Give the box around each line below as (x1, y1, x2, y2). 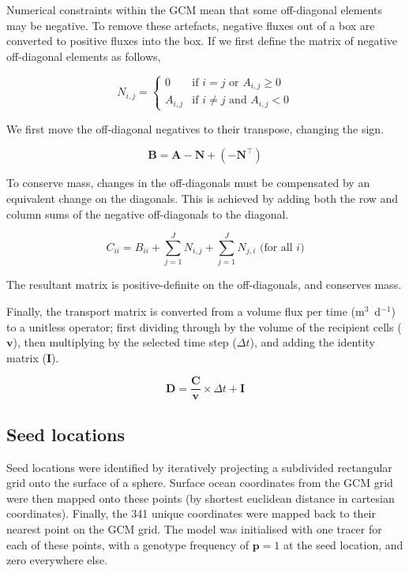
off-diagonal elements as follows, (6, 47, 161, 64)
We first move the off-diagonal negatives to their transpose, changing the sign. (6, 120, 385, 137)
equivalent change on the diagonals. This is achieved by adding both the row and (6, 190, 399, 207)
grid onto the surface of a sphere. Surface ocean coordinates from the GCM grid (6, 474, 393, 491)
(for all (259, 242, 293, 254)
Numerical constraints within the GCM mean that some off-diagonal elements (6, 2, 383, 17)
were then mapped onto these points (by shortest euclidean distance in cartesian (6, 489, 395, 506)
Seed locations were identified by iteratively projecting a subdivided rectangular (6, 459, 392, 475)
